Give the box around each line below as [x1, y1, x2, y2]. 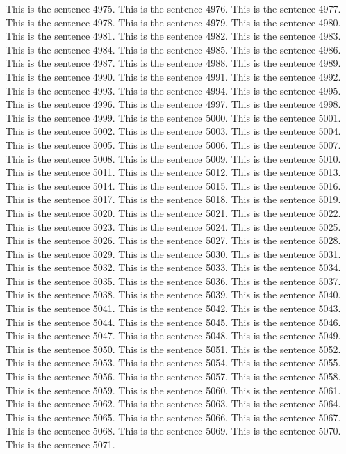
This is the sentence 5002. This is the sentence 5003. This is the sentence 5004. [6, 124, 341, 138]
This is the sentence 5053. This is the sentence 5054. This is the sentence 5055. [6, 355, 341, 370]
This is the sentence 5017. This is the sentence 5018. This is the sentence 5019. [6, 192, 341, 206]
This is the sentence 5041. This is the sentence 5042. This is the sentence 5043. [6, 301, 341, 316]
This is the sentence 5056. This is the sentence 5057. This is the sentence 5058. [6, 369, 341, 384]
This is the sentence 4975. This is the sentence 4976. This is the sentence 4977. [6, 1, 341, 15]
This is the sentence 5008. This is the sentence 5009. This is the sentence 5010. [6, 151, 341, 165]
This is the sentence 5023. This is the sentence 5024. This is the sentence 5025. [6, 219, 341, 234]
